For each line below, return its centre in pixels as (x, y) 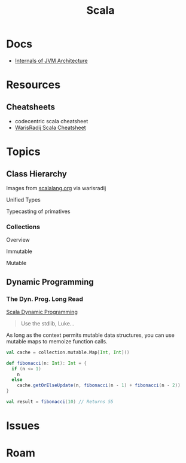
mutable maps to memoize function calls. (57, 341)
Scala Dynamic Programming (42, 312)
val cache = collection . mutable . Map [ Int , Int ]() (68, 352)
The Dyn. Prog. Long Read (45, 298)
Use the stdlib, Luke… (48, 323)
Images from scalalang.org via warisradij (56, 188)
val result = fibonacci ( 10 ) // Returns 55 (60, 402)
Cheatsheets (31, 107)
